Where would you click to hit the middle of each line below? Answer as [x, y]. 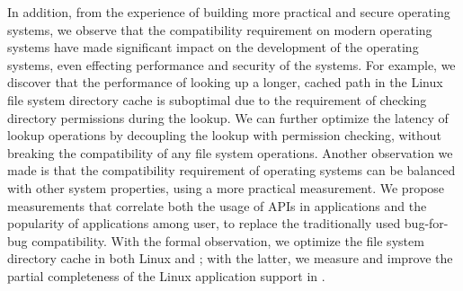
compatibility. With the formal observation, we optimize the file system [228, 240]
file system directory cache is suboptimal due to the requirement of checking [217, 99]
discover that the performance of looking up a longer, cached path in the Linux [225, 82]
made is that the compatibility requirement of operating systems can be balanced [231, 170]
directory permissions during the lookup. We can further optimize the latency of [228, 117]
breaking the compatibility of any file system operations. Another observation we [230, 152]
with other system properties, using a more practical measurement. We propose [226, 187]
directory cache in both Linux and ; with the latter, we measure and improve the [230, 258]
